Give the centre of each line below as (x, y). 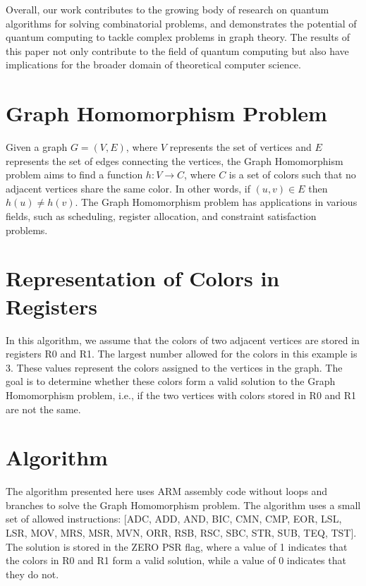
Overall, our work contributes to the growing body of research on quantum (167, 9)
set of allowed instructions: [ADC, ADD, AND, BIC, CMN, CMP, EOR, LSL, (174, 519)
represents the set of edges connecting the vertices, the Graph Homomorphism (175, 160)
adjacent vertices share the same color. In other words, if (128, 188)
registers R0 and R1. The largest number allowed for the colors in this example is (182, 354)
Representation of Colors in (143, 278)
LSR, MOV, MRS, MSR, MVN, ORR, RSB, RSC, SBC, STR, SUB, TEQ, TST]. (181, 533)
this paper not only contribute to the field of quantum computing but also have (177, 50)
